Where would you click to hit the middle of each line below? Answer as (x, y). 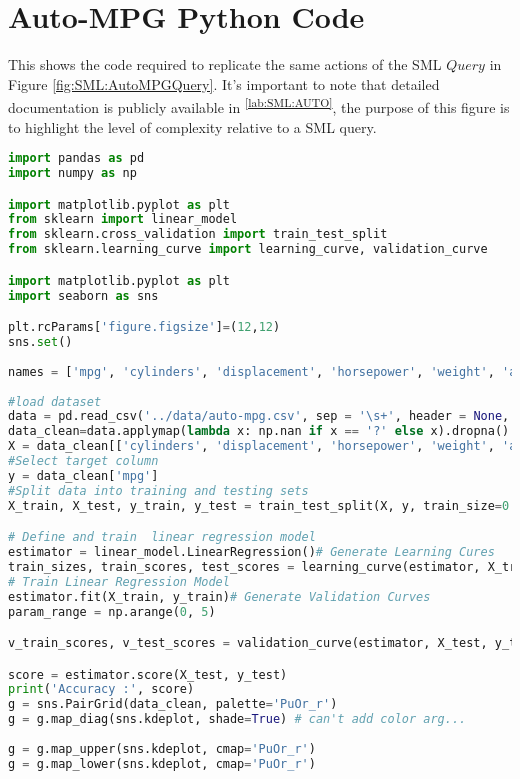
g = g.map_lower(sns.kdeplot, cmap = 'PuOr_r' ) (162, 763)
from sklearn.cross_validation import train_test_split (198, 234)
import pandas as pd (76, 158)
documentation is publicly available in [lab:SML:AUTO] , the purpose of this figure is (259, 105)
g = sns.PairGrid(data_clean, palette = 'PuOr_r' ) (173, 704)
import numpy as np (72, 173)
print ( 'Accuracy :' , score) (101, 689)
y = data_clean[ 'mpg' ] (83, 475)
